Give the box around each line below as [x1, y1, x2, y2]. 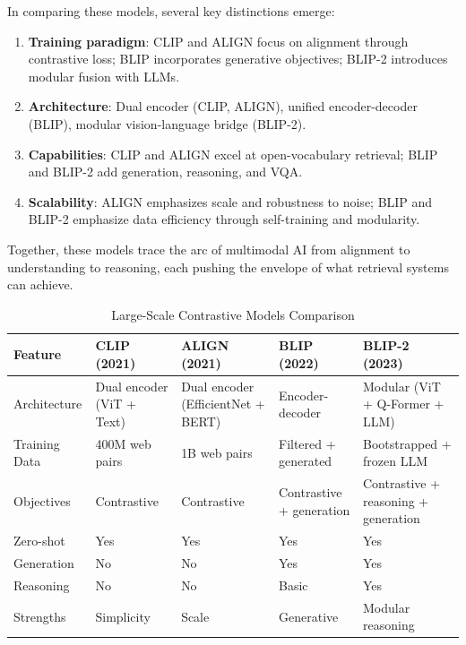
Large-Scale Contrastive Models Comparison [111, 305, 355, 323]
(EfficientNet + [181, 394, 265, 413]
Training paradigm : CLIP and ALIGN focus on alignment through [28, 31, 409, 50]
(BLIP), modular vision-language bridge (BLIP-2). [28, 114, 306, 133]
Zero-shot [13, 531, 65, 550]
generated [279, 451, 332, 470]
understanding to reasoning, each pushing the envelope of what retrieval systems [7, 257, 449, 276]
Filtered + [279, 434, 336, 452]
